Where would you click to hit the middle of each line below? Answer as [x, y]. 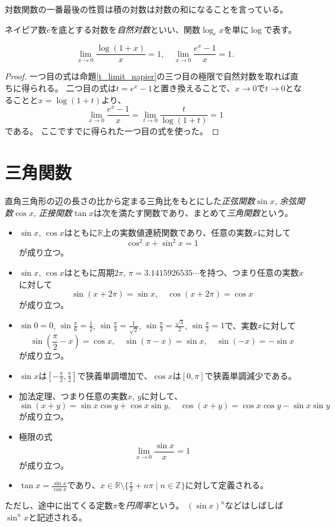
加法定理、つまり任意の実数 [73, 395]
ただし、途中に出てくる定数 [59, 505]
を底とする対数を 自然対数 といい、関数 [125, 29]
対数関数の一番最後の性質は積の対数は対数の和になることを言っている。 [147, 9]
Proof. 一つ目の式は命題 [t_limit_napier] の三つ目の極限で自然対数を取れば [148, 76]
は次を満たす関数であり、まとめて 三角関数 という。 [193, 212]
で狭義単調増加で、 [115, 375]
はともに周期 [89, 272]
